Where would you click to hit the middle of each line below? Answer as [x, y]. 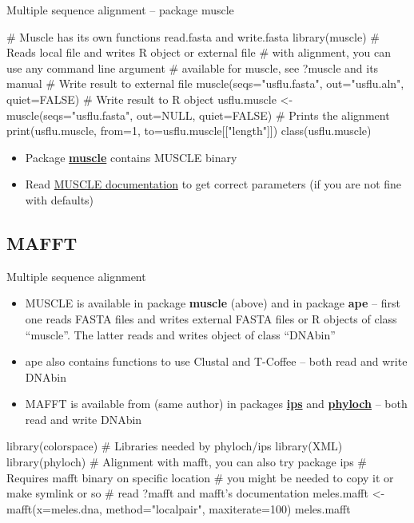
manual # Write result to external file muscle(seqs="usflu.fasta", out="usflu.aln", [205, 83]
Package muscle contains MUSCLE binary [131, 157]
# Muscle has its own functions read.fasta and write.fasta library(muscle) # [193, 36]
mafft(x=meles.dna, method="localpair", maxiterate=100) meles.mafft [179, 508]
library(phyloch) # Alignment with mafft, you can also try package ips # [187, 462]
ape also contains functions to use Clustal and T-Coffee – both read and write [216, 361]
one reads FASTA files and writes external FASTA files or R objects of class [211, 318]
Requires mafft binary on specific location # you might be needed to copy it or [200, 477]
